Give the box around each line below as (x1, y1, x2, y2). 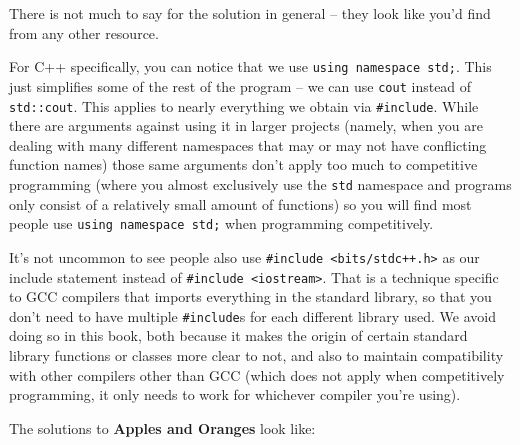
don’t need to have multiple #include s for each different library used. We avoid (9, 305, 496, 326)
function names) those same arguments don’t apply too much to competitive (9, 154, 478, 175)
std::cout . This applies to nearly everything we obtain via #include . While (9, 95, 479, 116)
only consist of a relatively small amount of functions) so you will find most (9, 193, 472, 214)
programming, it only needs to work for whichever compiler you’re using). (9, 384, 461, 405)
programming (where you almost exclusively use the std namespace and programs (9, 173, 512, 194)
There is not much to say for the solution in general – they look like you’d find (9, 3, 491, 23)
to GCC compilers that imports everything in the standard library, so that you (9, 286, 492, 307)
